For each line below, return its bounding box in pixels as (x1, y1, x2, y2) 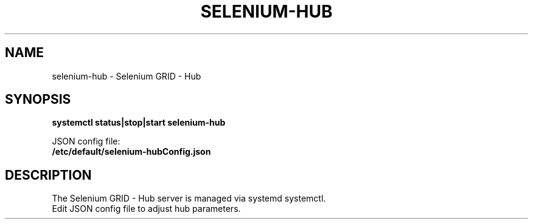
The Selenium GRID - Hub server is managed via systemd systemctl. (52, 193, 326, 204)
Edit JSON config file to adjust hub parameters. (52, 203, 241, 214)
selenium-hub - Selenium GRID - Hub (52, 70, 201, 81)
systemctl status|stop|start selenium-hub (52, 117, 226, 128)
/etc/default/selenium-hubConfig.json (52, 146, 211, 157)
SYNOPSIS (5, 92, 71, 107)
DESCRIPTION (5, 167, 92, 183)
